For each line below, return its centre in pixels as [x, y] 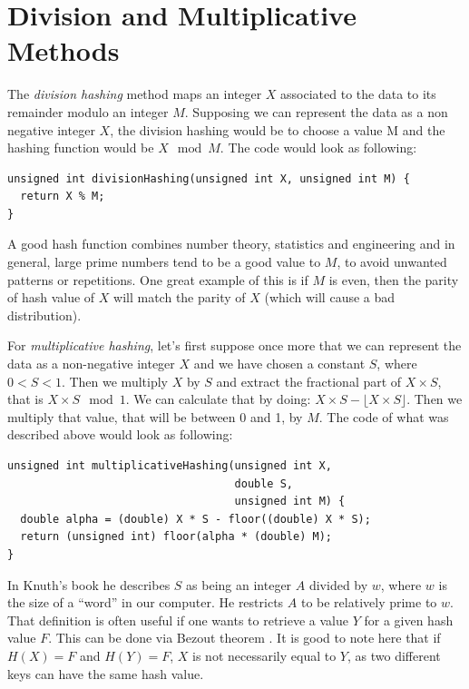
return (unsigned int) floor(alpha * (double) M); [176, 537]
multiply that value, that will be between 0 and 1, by [155, 416]
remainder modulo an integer [88, 111]
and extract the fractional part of [309, 381]
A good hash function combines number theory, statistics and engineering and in [231, 244]
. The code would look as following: [318, 148]
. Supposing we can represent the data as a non [316, 111]
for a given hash [409, 620]
